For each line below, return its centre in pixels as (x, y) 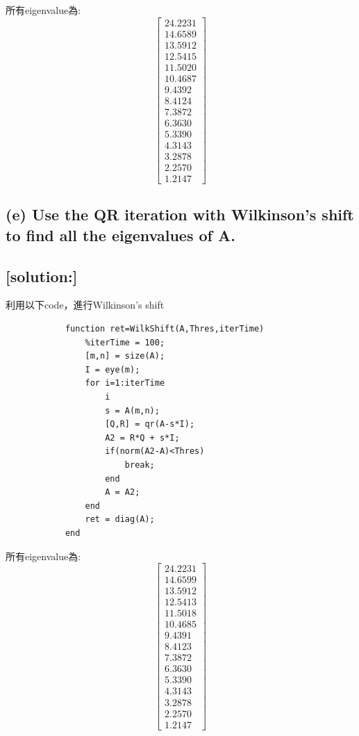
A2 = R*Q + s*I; (142, 437)
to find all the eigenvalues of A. (120, 235)
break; (140, 465)
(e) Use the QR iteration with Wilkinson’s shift (180, 214)
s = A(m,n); (132, 410)
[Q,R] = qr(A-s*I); (150, 424)
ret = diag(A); (120, 520)
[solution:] (42, 276)
